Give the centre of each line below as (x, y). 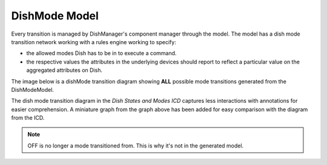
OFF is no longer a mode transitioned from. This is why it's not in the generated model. (136, 146)
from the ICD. (28, 118)
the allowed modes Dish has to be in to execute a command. (101, 53)
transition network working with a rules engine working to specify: (94, 42)
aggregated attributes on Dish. (64, 70)
